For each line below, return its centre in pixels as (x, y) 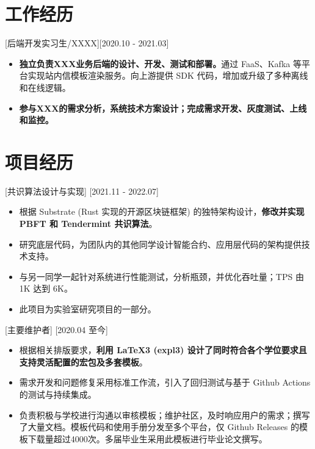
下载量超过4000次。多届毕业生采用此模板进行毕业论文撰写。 (147, 438)
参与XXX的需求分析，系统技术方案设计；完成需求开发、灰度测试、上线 (163, 108)
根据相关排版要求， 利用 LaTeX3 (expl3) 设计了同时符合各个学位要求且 (163, 350)
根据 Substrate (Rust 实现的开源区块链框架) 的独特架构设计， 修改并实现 (162, 211)
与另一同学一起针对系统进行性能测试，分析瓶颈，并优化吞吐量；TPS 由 (161, 276)
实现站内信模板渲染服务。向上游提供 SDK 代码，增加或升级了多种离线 (168, 75)
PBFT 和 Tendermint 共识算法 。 (88, 223)
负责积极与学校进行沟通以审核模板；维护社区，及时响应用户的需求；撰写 (165, 415)
